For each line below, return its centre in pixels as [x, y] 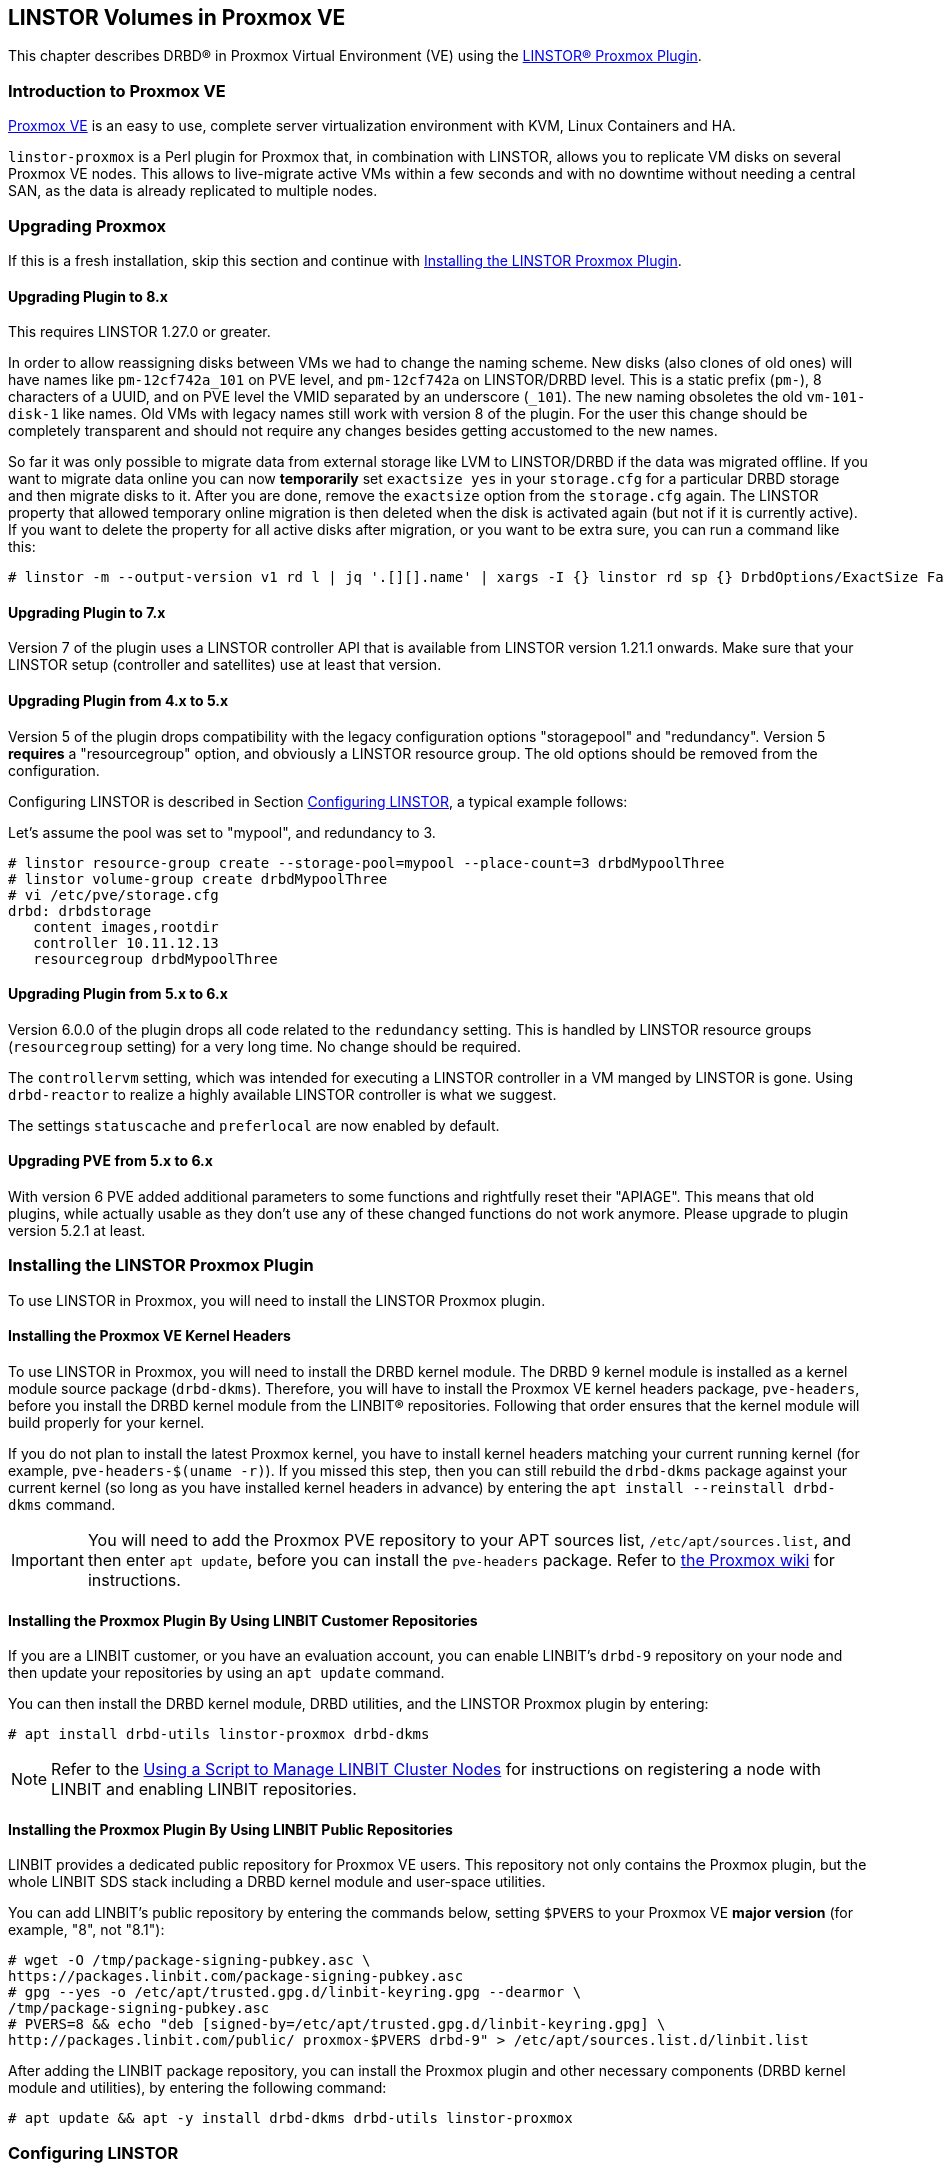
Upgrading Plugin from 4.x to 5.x [118, 700]
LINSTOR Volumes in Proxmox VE [177, 17]
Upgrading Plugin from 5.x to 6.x [118, 994]
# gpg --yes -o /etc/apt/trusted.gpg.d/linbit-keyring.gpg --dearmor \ [295, 1992]
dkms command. [62, 1504]
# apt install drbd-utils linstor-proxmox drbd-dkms [219, 1734]
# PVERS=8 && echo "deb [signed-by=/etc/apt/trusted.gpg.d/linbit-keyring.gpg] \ [337, 2024]
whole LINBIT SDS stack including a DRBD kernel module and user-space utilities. [277, 1882]
